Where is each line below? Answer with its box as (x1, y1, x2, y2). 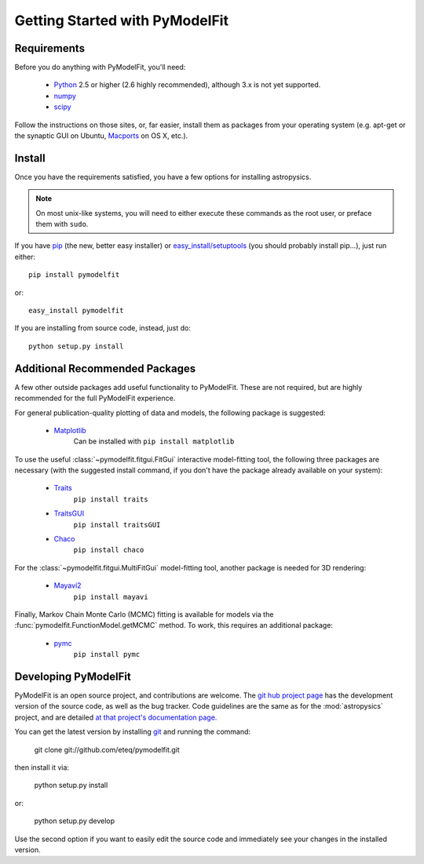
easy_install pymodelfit (28, 306, 124, 315)
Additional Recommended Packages (14, 362, 196, 375)
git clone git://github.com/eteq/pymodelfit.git (34, 745, 180, 754)
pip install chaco (73, 545, 144, 555)
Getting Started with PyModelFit (14, 12, 229, 29)
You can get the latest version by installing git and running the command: (14, 727, 251, 737)
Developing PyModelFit (14, 669, 131, 683)
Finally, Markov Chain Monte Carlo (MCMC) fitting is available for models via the (14, 609, 274, 619)
